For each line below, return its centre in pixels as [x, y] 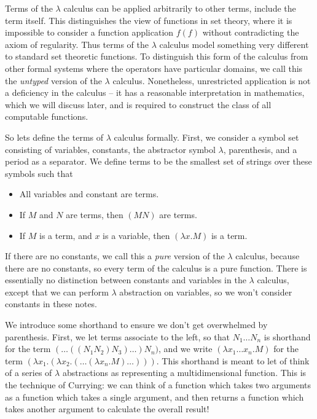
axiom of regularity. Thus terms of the [77, 44]
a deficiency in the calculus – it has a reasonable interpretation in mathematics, [155, 92]
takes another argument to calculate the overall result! [107, 409]
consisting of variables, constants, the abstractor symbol [110, 149]
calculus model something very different [234, 44]
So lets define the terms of [54, 137]
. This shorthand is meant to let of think [233, 360]
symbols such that [39, 173]
